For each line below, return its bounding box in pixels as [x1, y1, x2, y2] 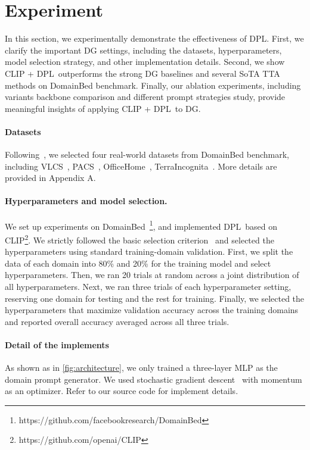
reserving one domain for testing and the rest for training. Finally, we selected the [5, 292, 305, 304]
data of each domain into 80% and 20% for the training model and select [5, 257, 271, 269]
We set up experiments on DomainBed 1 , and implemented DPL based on [5, 218, 278, 232]
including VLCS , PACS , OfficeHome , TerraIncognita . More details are [5, 160, 277, 172]
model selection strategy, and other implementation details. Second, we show [5, 55, 285, 68]
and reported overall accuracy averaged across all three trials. [5, 315, 230, 327]
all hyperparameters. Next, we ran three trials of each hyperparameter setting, [5, 280, 292, 292]
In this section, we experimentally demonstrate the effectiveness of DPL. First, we [5, 32, 304, 45]
